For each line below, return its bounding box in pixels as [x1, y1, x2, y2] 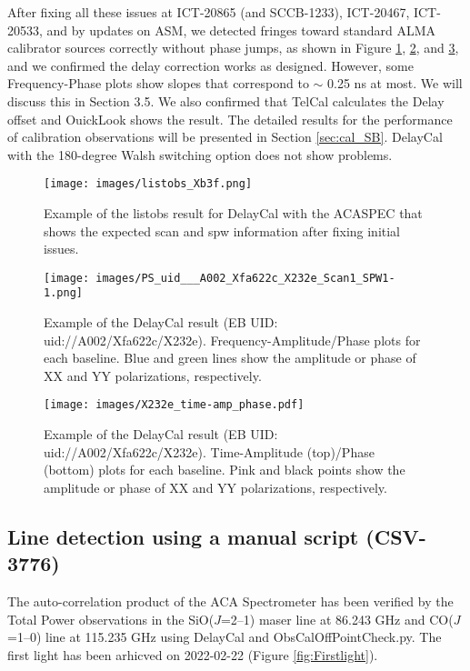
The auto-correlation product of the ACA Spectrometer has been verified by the [7, 592, 454, 611]
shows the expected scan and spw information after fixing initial [44, 221, 401, 240]
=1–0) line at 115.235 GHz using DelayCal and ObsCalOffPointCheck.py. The [7, 627, 442, 646]
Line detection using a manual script [7, 522, 359, 550]
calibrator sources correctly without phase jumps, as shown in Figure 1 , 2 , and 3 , [7, 38, 459, 57]
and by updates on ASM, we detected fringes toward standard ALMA [46, 20, 436, 39]
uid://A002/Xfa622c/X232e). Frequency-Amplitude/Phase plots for [44, 330, 421, 349]
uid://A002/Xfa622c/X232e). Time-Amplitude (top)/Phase [44, 442, 375, 461]
